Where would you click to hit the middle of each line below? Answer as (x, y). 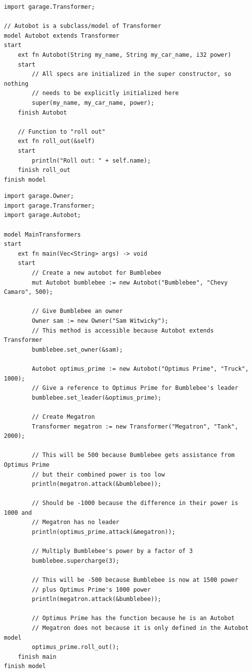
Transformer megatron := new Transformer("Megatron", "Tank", (135, 426)
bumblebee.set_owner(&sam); (77, 349)
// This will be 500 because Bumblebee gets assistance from (133, 455)
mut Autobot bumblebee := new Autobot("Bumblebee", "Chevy (130, 282)
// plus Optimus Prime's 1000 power (91, 589)
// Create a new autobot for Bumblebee (97, 273)
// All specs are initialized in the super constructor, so (132, 74)
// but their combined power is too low (98, 474)
